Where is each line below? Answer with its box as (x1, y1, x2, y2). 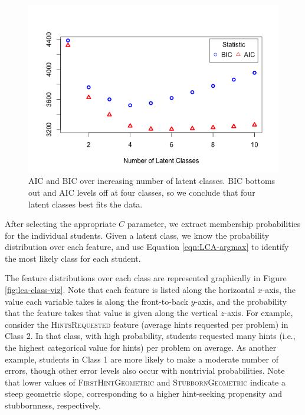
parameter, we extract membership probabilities (127, 218, 301, 230)
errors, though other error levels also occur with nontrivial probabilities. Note (5, 364, 285, 377)
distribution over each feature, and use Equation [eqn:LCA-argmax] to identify (5, 241, 289, 253)
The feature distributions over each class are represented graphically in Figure (5, 272, 287, 284)
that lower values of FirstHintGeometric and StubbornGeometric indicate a (5, 376, 286, 388)
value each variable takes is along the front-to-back (5, 295, 188, 307)
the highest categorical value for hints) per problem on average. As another (5, 341, 277, 354)
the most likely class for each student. (5, 252, 141, 264)
